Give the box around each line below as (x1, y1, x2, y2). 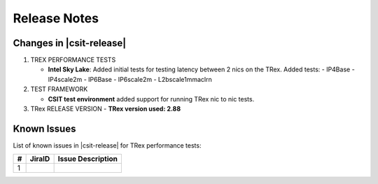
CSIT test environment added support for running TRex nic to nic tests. (48, 94, 255, 103)
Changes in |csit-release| (13, 37, 127, 49)
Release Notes (13, 10, 99, 26)
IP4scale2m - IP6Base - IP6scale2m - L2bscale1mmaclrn (48, 75, 213, 83)
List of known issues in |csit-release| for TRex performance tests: (13, 141, 202, 150)
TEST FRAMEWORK (30, 85, 88, 94)
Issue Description (57, 154, 118, 164)
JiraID (29, 154, 50, 164)
